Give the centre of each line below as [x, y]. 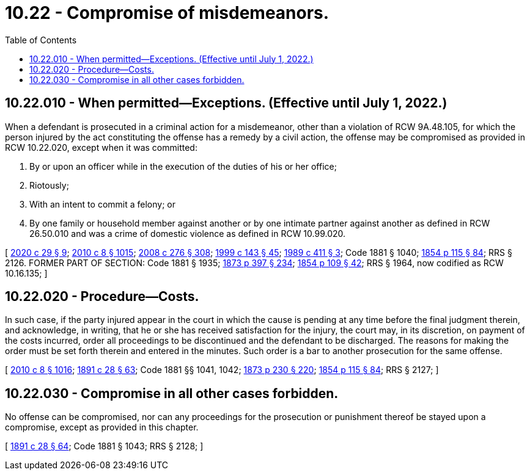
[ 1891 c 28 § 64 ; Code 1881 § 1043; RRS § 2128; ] [104, 446]
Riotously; [49, 185]
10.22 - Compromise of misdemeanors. [167, 13]
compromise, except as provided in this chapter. [102, 427]
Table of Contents [41, 40]
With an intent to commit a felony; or [102, 204]
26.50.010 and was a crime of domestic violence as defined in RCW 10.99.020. [188, 233]
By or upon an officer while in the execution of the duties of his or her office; [183, 166]
